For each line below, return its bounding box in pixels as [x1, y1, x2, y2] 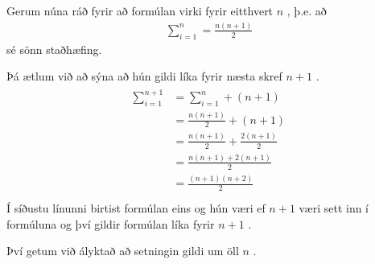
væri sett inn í [299, 200, 369, 216]
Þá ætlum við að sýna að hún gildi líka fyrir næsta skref [6, 68, 282, 85]
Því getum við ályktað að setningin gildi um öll [6, 242, 239, 259]
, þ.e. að [286, 2, 327, 19]
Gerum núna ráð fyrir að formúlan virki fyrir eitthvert [6, 2, 274, 19]
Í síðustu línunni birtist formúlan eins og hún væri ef [6, 200, 266, 216]
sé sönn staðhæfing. [6, 40, 102, 57]
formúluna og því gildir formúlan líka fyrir [6, 215, 215, 232]
